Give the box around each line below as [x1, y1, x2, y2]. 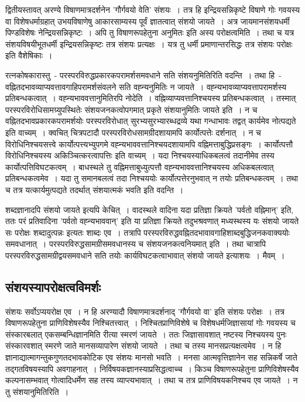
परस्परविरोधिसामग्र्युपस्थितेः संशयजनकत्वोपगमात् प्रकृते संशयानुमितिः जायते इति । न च [5, 103, 258, 115]
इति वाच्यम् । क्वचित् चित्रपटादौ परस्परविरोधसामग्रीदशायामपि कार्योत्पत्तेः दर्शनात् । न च [5, 126, 261, 138]
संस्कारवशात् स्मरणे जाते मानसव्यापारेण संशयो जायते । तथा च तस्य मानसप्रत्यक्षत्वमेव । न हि [5, 339, 282, 352]
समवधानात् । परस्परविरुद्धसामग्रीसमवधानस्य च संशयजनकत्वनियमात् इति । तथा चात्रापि [5, 238, 266, 250]
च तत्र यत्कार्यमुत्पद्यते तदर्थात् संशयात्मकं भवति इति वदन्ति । [5, 183, 184, 195]
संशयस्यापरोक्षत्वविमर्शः [5, 277, 101, 296]
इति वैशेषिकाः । [5, 49, 53, 61]
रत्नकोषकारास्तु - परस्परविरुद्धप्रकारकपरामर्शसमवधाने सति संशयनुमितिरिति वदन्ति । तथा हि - [5, 68, 282, 81]
